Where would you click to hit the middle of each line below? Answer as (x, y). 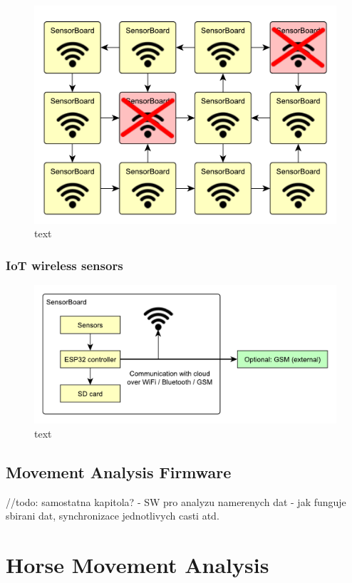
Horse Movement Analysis (138, 565)
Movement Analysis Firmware (119, 471)
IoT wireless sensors (64, 265)
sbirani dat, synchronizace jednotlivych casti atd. (113, 516)
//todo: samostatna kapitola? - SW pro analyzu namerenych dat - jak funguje (176, 501)
